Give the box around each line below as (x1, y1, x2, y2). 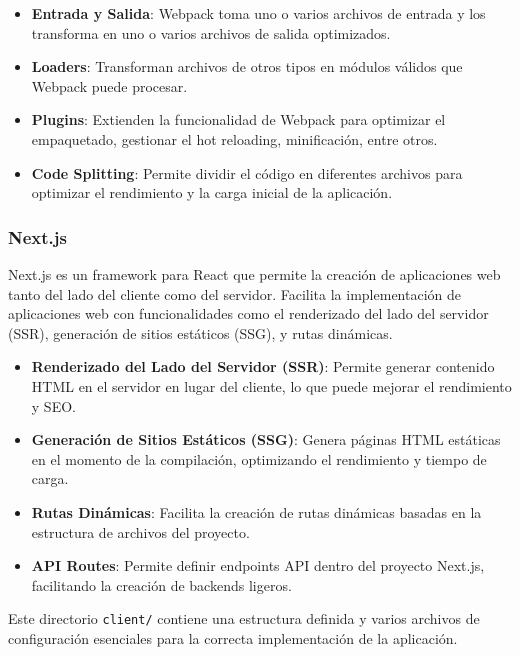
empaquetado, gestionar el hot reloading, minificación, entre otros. (31, 128, 438, 149)
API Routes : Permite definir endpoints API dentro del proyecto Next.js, (31, 555, 485, 576)
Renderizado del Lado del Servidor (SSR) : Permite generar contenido (31, 356, 495, 377)
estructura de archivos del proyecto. (31, 521, 250, 542)
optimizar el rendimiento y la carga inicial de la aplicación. (31, 182, 393, 203)
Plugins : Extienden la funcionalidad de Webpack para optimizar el (31, 109, 446, 130)
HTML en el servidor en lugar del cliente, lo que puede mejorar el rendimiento (31, 375, 512, 396)
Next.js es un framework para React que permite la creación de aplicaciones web (8, 263, 501, 284)
